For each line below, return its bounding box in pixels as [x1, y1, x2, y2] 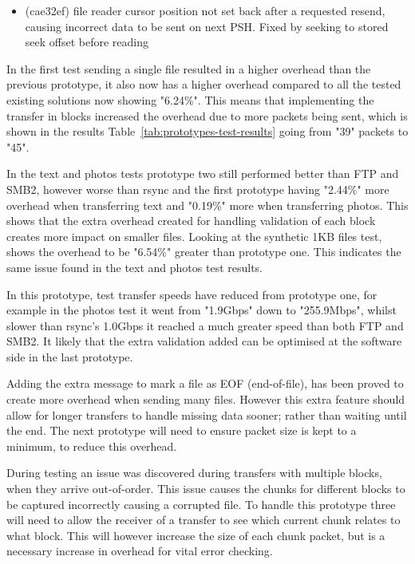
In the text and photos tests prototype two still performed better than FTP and [6, 165, 399, 182]
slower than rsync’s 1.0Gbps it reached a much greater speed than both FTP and [6, 317, 404, 333]
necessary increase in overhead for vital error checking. [6, 542, 273, 559]
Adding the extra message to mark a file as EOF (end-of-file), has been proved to [6, 375, 404, 392]
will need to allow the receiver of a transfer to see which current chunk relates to [6, 511, 401, 528]
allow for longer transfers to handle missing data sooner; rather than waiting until [6, 406, 407, 423]
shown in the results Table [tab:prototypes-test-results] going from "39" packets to [6, 123, 409, 140]
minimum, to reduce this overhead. [6, 437, 177, 454]
